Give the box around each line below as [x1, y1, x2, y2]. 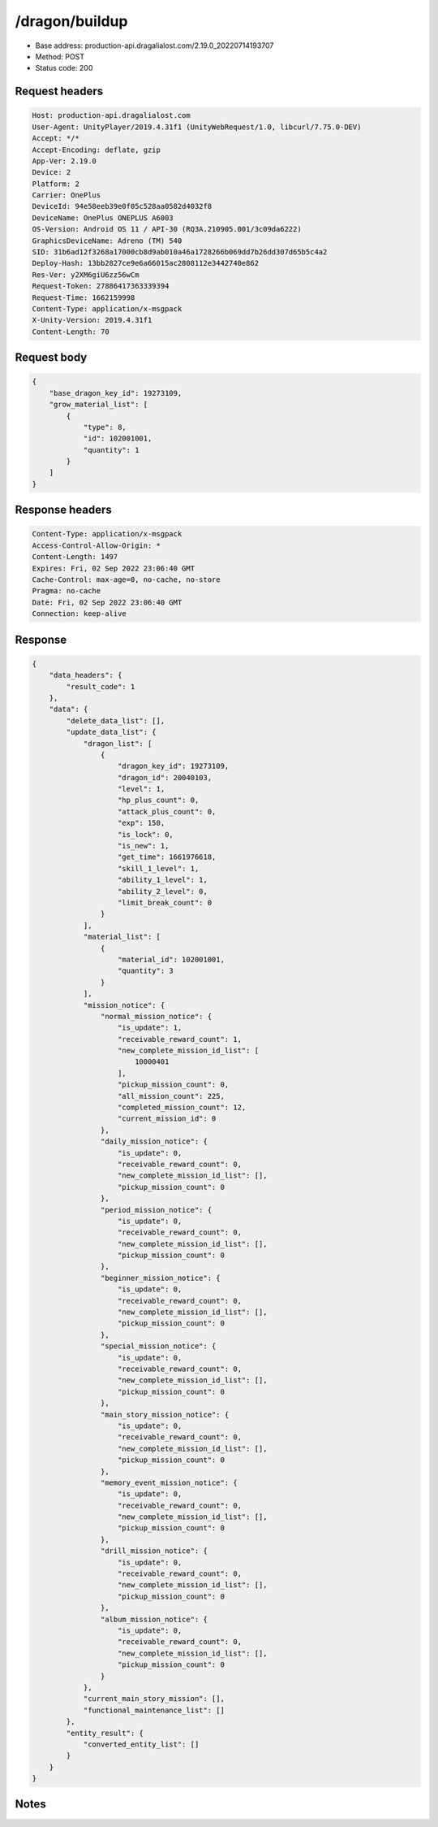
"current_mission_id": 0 [118, 1114, 217, 1123]
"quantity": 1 [83, 445, 140, 454]
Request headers [15, 85, 104, 98]
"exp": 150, [118, 818, 165, 828]
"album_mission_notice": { [100, 1614, 208, 1624]
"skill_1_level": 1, [118, 864, 200, 873]
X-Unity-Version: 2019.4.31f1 [32, 315, 152, 325]
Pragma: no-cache [32, 586, 101, 596]
